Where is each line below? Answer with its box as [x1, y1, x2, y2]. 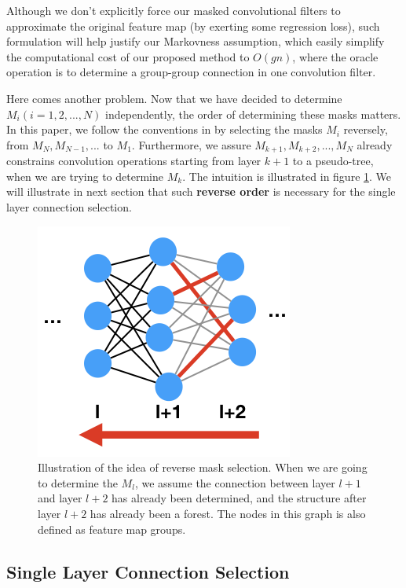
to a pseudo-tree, [292, 153, 374, 169]
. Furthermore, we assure [131, 136, 251, 153]
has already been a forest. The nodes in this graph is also [90, 505, 366, 521]
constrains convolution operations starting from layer [6, 153, 262, 169]
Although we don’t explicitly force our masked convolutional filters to [6, 2, 341, 18]
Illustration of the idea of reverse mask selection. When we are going [38, 459, 368, 476]
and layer [38, 490, 82, 506]
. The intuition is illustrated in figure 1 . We [182, 167, 392, 184]
